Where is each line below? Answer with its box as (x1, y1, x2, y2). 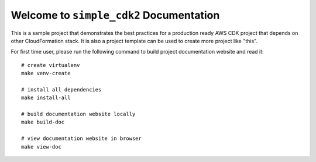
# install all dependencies (21, 86, 102, 93)
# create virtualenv (21, 62, 80, 68)
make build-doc (21, 119, 65, 125)
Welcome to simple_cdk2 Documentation (11, 9, 220, 22)
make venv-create (21, 70, 71, 77)
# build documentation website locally (21, 111, 136, 118)
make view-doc (21, 143, 61, 150)
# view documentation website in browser (21, 135, 142, 142)
